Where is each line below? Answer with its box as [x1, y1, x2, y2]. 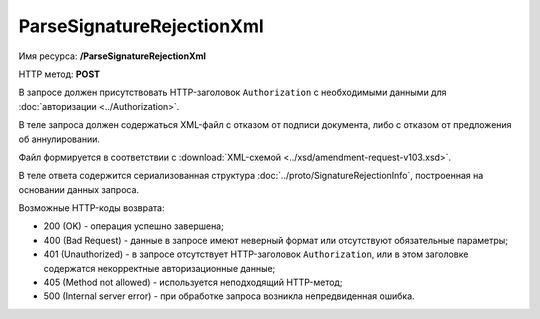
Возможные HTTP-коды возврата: [18, 202, 165, 214]
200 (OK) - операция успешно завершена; [43, 220, 224, 232]
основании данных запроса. [18, 183, 140, 195]
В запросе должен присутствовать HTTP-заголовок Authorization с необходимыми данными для [18, 86, 447, 99]
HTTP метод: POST [18, 68, 100, 80]
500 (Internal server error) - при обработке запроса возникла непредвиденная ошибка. [43, 290, 415, 302]
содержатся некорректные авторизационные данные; [43, 262, 276, 274]
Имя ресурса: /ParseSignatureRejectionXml [18, 50, 207, 62]
